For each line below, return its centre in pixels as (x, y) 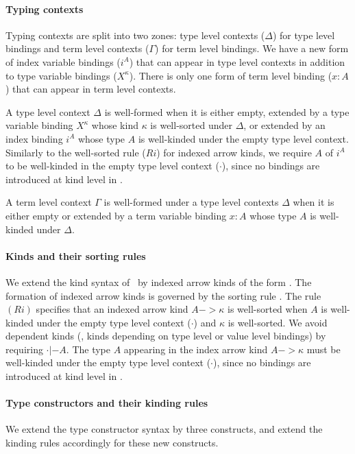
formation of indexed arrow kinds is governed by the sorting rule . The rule (163, 295)
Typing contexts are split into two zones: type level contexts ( (135, 35)
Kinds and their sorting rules (76, 255)
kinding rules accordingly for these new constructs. (112, 443)
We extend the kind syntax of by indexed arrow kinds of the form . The (159, 282)
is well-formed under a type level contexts (191, 202)
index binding (34, 138)
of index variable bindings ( (63, 61)
